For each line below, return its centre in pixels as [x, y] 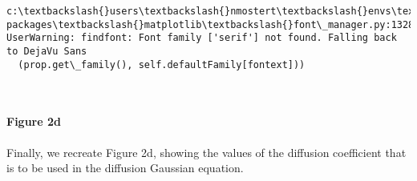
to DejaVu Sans [47, 51]
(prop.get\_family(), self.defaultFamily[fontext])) [162, 64]
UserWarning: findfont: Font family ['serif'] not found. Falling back [202, 38]
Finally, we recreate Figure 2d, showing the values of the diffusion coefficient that [206, 152]
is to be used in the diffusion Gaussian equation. [125, 168]
